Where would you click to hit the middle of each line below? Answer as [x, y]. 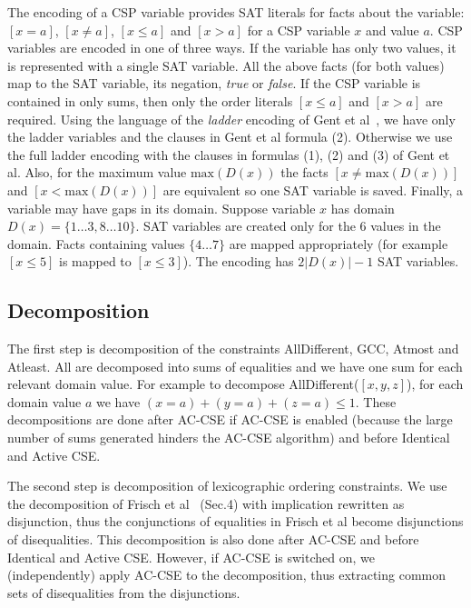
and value [392, 30]
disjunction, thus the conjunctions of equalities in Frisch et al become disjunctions [235, 521]
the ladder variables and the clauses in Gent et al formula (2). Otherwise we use [230, 137]
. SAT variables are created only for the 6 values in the [288, 226]
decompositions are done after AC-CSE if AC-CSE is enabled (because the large [230, 419]
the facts [304, 172]
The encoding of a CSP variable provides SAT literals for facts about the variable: [236, 12]
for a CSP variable [299, 30]
